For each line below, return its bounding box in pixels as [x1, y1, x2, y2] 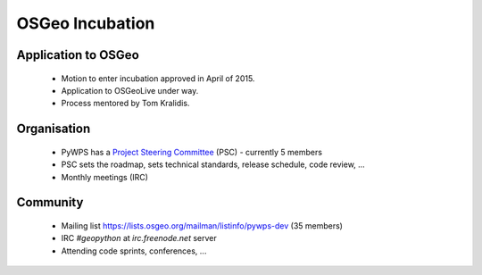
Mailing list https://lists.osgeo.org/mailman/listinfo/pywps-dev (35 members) [61, 220, 344, 231]
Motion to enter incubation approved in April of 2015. [61, 72, 255, 84]
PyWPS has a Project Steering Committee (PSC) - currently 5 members [61, 146, 323, 157]
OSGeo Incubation [16, 13, 155, 33]
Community [16, 195, 84, 210]
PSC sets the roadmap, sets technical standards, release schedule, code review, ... [61, 159, 365, 170]
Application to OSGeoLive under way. [61, 85, 199, 96]
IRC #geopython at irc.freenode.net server [61, 233, 218, 244]
